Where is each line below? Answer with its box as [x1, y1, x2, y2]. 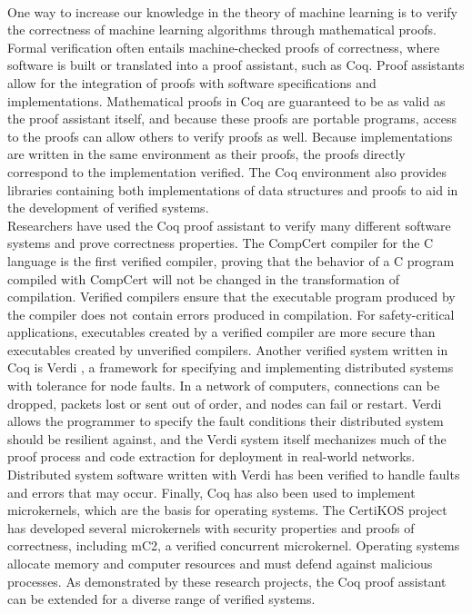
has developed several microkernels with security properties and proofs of [7, 518, 415, 537]
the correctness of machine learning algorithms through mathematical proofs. [7, 20, 437, 39]
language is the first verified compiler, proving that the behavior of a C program [7, 251, 455, 270]
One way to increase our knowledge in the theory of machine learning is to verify [7, 2, 457, 21]
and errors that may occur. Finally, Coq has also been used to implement [7, 482, 416, 501]
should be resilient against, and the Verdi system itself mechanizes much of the [7, 429, 447, 448]
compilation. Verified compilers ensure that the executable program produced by [7, 287, 456, 306]
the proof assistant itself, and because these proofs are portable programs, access [7, 109, 457, 128]
